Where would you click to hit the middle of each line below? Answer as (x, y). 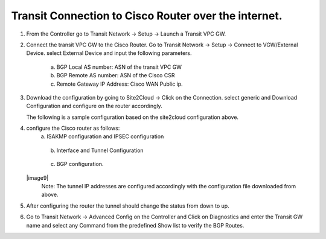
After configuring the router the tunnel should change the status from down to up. (128, 206)
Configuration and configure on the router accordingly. (94, 106)
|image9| (37, 177)
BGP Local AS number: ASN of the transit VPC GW (119, 67)
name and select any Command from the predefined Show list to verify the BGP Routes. (135, 225)
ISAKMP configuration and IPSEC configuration (105, 136)
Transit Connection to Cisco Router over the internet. (147, 16)
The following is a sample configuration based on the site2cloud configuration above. (132, 117)
